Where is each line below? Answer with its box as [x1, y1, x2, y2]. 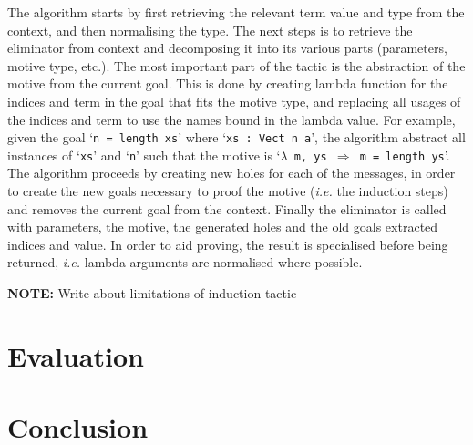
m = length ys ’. [359, 145, 450, 164]
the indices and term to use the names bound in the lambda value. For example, [7, 109, 456, 129]
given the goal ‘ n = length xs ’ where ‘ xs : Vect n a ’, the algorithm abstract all [7, 128, 466, 147]
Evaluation [7, 336, 144, 374]
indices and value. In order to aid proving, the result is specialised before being [7, 234, 448, 254]
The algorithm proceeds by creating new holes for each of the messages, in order [7, 163, 456, 182]
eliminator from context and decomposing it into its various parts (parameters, [7, 38, 447, 57]
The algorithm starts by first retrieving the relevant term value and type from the [7, 3, 465, 21]
